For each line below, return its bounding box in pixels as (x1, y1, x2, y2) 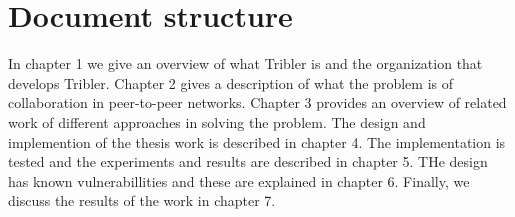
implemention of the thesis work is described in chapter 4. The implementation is (8, 131, 506, 152)
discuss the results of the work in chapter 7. (8, 190, 276, 211)
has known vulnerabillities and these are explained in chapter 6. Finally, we (8, 170, 470, 191)
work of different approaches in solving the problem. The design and (8, 111, 426, 132)
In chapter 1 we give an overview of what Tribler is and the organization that (8, 53, 483, 74)
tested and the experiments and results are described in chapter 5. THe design (8, 151, 488, 172)
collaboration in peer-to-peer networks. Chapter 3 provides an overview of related (8, 92, 507, 113)
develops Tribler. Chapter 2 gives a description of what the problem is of (8, 72, 454, 93)
